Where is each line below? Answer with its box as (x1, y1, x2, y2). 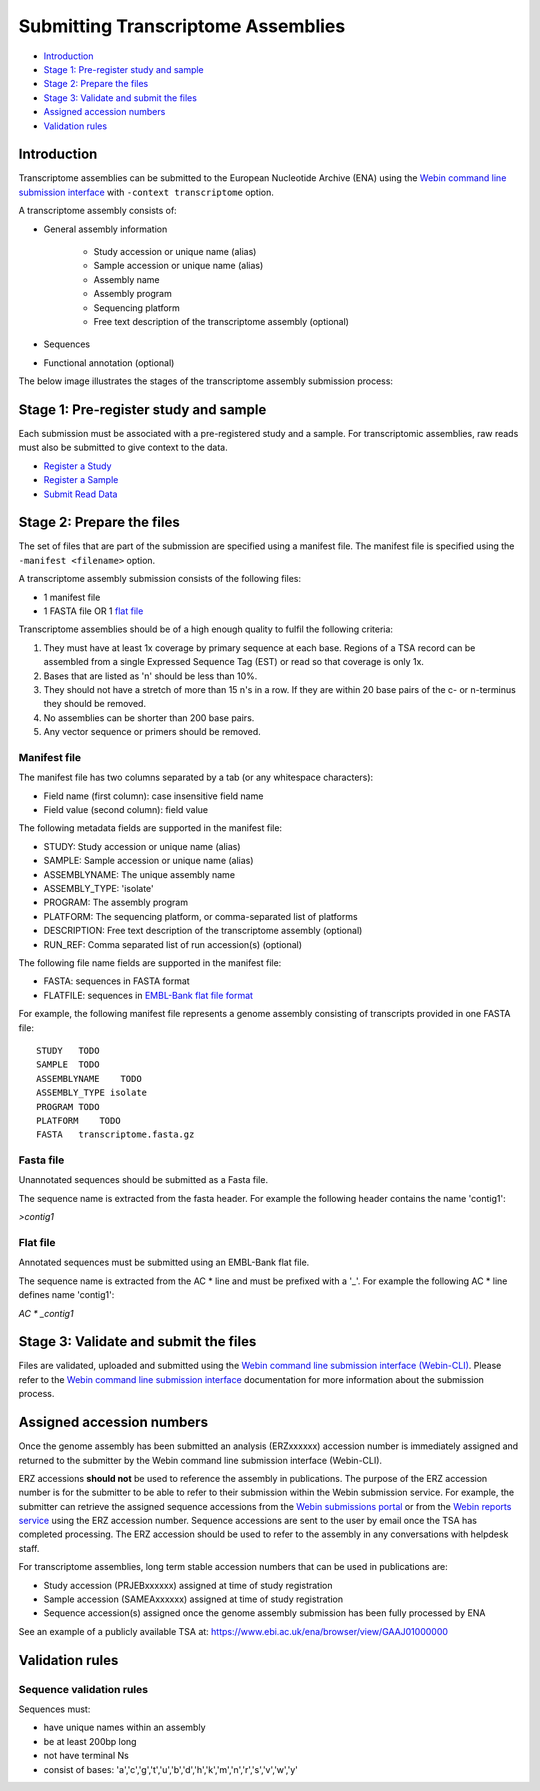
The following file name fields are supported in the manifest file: (18, 956, 282, 969)
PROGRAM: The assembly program (43, 896, 189, 909)
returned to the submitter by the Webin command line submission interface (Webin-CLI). (18, 1454, 383, 1466)
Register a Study (43, 460, 112, 472)
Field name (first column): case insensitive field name (43, 790, 264, 802)
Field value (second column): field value (43, 804, 209, 816)
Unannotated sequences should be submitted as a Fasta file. (18, 1174, 269, 1186)
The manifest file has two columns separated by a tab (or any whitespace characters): (18, 771, 374, 784)
